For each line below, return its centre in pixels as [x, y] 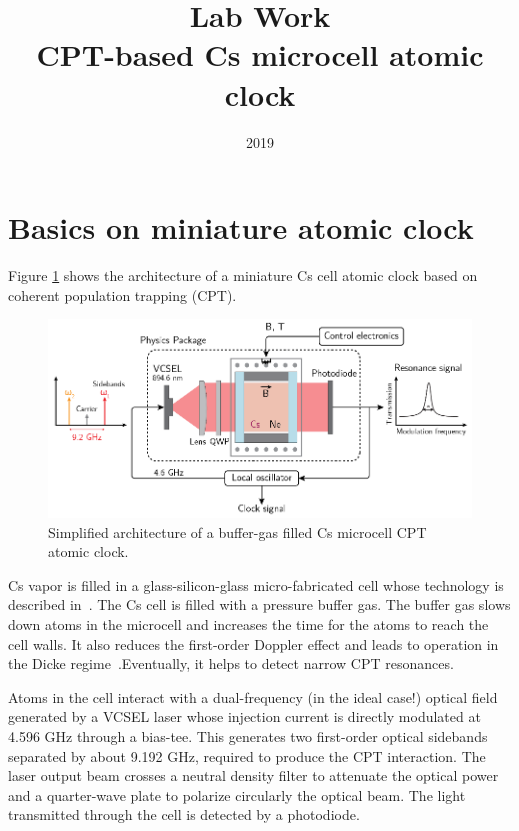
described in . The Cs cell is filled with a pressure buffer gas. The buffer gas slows [259, 604]
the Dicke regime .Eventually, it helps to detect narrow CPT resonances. [231, 663]
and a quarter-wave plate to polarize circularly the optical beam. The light [237, 794]
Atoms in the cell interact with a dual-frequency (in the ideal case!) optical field [253, 696]
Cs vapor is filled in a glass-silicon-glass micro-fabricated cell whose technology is [256, 584]
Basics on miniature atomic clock [241, 227]
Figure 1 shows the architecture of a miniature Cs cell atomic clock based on [243, 275]
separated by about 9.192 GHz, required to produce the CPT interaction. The [247, 755]
